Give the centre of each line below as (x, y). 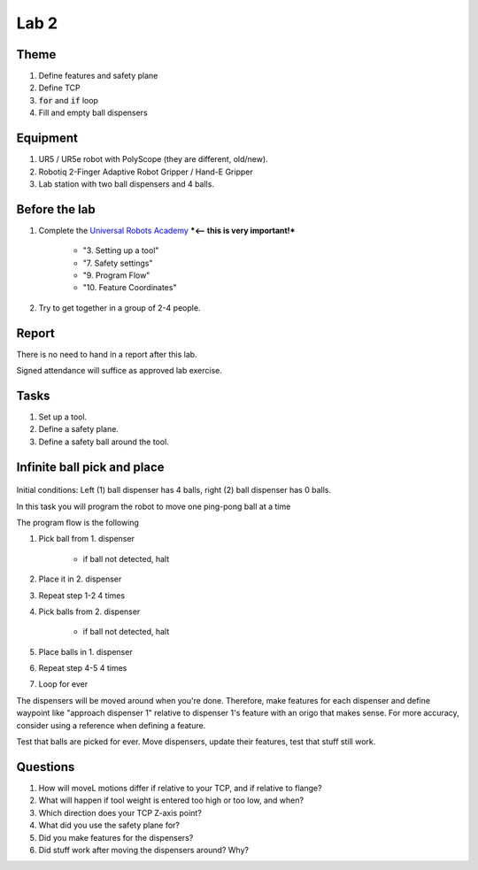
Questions (46, 767)
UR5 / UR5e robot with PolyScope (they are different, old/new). (154, 159)
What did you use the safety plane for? (109, 825)
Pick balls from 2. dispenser (89, 612)
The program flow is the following (77, 522)
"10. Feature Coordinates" (130, 288)
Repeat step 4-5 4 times (83, 668)
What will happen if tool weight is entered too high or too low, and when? (171, 800)
